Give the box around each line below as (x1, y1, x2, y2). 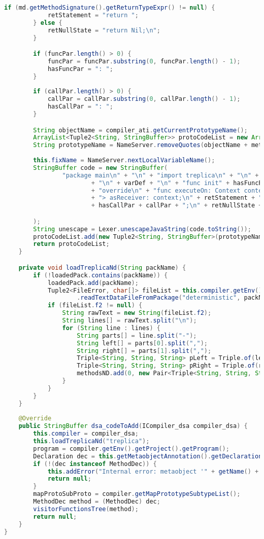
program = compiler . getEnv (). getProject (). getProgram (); (33, 445, 229, 452)
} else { (33, 19, 62, 26)
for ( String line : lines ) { (62, 324, 160, 332)
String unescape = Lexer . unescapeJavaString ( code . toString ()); (33, 225, 251, 233)
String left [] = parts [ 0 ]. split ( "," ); (77, 339, 208, 347)
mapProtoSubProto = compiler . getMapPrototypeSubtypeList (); (33, 490, 241, 498)
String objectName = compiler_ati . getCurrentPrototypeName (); (33, 126, 248, 134)
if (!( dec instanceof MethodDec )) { (33, 460, 157, 468)
